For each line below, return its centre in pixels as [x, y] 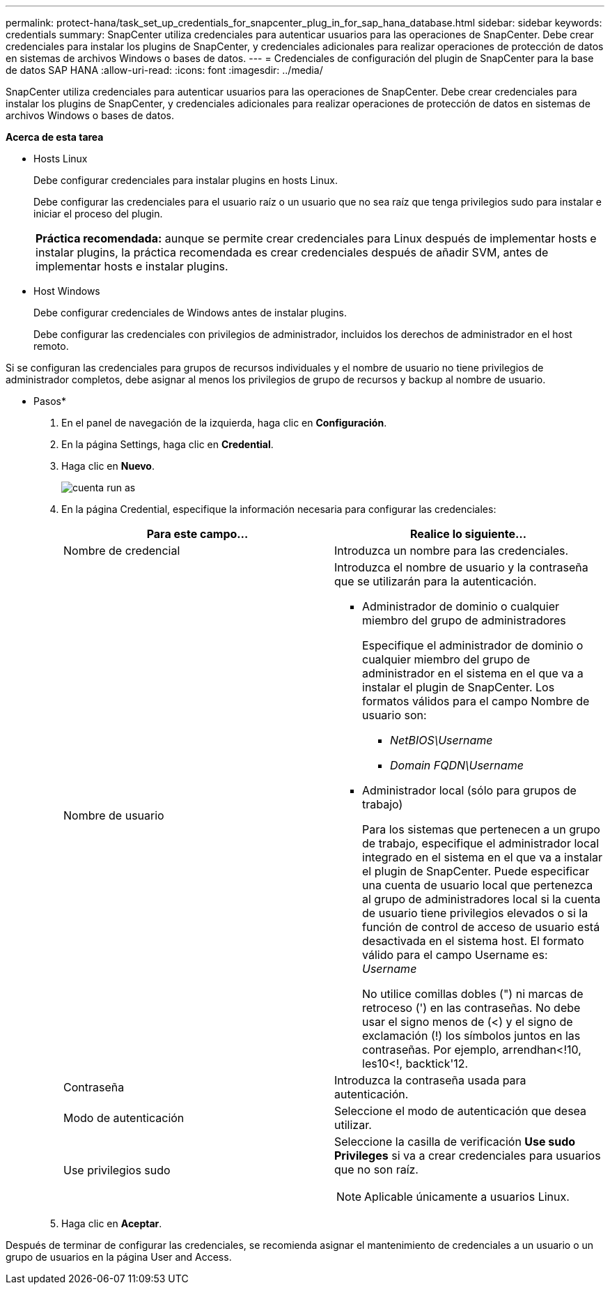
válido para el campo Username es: [455, 955]
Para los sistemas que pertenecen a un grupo [481, 829]
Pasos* [50, 401]
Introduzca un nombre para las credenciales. [452, 551]
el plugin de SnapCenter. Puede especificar [476, 871]
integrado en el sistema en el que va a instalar [483, 857]
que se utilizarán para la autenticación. [436, 581]
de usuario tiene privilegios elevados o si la [475, 913]
